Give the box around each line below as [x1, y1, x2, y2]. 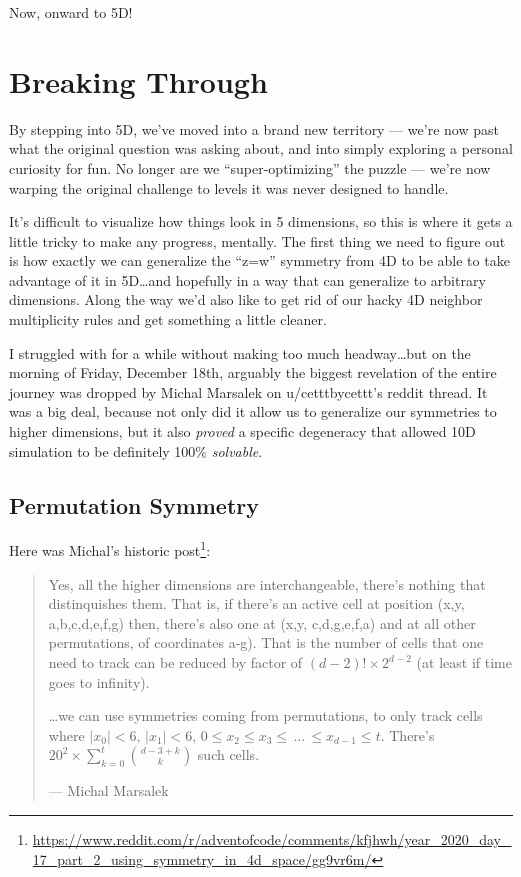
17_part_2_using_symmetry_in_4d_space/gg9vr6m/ [32, 848, 372, 869]
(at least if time [416, 652, 512, 673]
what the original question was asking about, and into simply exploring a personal [9, 138, 513, 159]
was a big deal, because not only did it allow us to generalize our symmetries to [9, 401, 497, 422]
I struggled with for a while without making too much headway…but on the [9, 342, 471, 363]
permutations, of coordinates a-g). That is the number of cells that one [48, 632, 484, 653]
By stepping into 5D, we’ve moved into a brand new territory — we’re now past [9, 118, 499, 139]
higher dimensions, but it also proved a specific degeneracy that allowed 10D [9, 421, 476, 442]
